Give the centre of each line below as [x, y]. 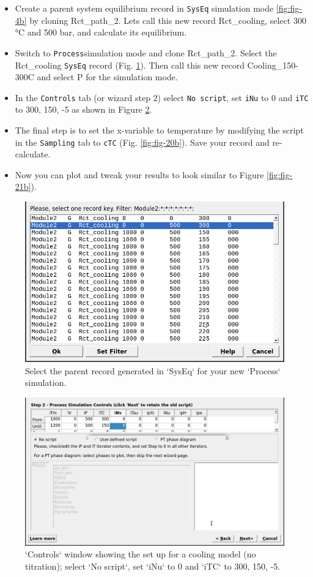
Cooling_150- [273, 65]
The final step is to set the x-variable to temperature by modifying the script [159, 130]
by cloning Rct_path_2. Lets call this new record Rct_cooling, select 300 [168, 20]
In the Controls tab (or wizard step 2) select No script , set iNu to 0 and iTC [162, 97]
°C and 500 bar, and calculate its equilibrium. [101, 32]
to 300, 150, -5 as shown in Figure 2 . [83, 109]
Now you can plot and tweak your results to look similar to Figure [139, 174]
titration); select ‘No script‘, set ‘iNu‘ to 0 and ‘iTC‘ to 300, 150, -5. [153, 566]
